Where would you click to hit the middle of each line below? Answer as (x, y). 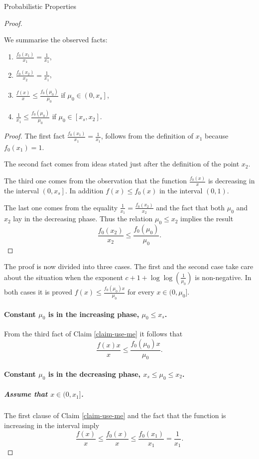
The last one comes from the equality (61, 207)
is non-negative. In (223, 277)
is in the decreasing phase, (94, 374)
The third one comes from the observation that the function (95, 181)
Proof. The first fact (35, 136)
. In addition (84, 190)
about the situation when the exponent (64, 277)
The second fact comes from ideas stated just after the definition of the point (122, 164)
